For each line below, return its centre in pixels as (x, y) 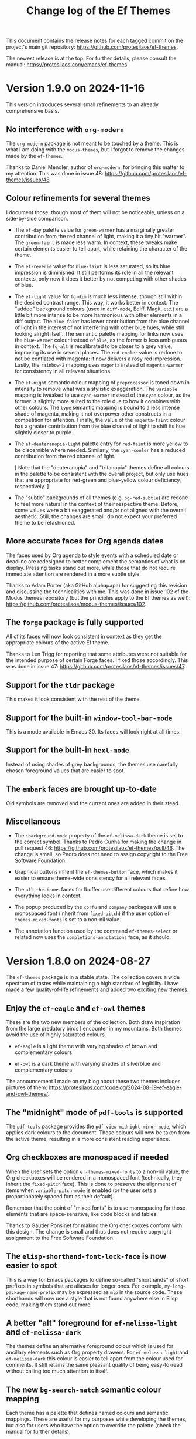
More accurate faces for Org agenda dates (85, 541)
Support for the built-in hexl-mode (68, 750)
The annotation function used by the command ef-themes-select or (96, 931)
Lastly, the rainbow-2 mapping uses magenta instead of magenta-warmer (99, 364)
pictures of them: (27, 1087)
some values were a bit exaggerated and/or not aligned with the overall (100, 510)
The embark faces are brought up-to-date (81, 789)
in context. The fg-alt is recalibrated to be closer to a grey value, (93, 346)
